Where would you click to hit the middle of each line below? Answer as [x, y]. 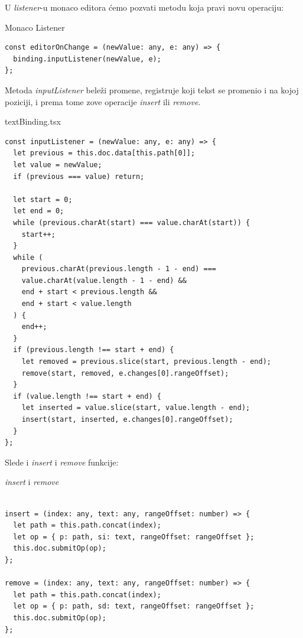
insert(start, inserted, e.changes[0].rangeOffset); [127, 419]
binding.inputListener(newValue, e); [87, 59]
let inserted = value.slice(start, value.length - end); [136, 408]
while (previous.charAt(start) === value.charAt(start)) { [132, 222]
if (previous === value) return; [79, 176]
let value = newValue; [58, 165]
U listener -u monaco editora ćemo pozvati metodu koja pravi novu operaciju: [144, 7]
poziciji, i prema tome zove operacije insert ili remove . [103, 101]
